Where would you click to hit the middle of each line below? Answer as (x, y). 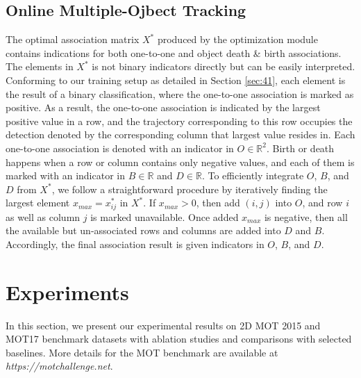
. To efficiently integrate (253, 175)
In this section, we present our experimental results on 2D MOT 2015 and (163, 325)
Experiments (67, 291)
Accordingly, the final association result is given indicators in (135, 244)
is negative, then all (306, 216)
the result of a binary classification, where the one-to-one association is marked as (180, 93)
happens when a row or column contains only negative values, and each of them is (180, 162)
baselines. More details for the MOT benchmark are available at (142, 352)
